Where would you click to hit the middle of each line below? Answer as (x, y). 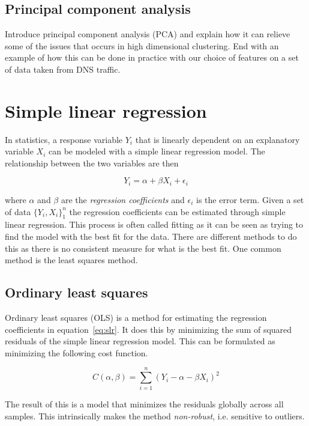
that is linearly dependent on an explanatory (217, 139)
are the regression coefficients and (123, 199)
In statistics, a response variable (64, 139)
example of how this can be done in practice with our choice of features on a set (152, 57)
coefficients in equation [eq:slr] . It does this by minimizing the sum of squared (148, 329)
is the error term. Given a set (250, 199)
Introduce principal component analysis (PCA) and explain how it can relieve (148, 34)
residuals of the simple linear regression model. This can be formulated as (140, 341)
